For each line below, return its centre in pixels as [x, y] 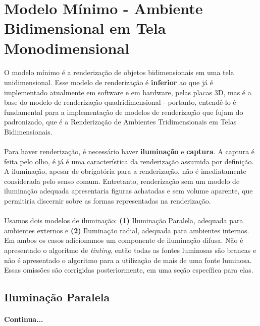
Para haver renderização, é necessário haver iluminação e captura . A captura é [129, 151]
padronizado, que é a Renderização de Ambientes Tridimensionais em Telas [120, 122]
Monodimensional [67, 48]
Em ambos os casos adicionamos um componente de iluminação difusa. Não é [124, 240]
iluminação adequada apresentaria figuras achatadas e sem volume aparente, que [128, 191]
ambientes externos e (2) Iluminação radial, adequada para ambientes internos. [127, 230]
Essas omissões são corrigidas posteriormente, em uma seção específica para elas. [129, 270]
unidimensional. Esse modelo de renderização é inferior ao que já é [109, 82]
